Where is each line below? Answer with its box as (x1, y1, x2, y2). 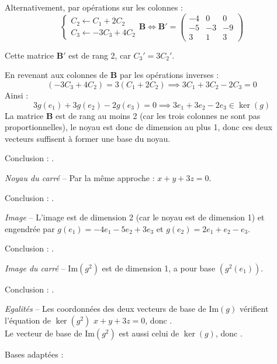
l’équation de (5, 314, 51, 326)
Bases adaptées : (5, 348, 64, 360)
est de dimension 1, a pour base (102, 261, 216, 274)
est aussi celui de (119, 327, 179, 339)
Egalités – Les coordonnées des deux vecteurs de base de (5, 302, 206, 315)
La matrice (5, 109, 44, 121)
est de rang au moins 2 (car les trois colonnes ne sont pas (56, 109, 261, 121)
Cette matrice (5, 49, 54, 61)
